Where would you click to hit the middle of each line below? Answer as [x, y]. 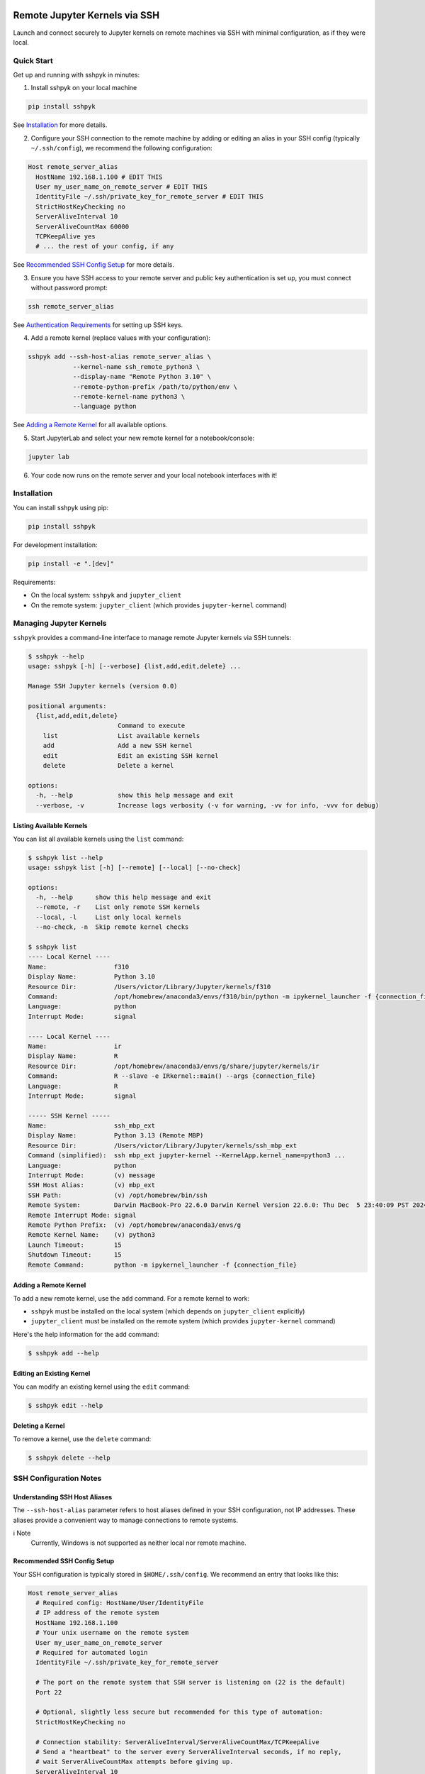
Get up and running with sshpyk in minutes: [76, 75]
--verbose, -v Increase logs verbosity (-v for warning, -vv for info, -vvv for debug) [207, 805]
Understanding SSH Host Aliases [63, 1497]
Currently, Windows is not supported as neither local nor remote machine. [139, 1543]
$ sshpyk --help [56, 656]
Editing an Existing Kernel [52, 1374]
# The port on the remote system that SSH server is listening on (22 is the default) [191, 1682]
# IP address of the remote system [97, 1613]
